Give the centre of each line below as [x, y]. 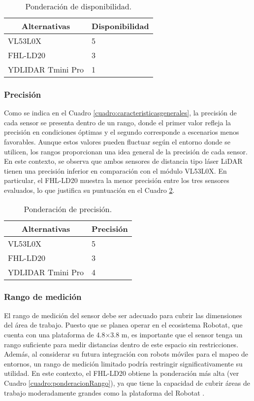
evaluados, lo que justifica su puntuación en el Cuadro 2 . [89, 190]
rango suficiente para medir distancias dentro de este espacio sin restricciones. [121, 344]
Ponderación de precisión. [68, 209]
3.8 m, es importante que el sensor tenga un [176, 334]
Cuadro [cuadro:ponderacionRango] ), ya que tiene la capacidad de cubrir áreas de [127, 383]
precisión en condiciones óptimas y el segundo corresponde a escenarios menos [122, 132]
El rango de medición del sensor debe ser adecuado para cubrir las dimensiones [123, 315]
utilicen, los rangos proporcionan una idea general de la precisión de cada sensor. [126, 151]
